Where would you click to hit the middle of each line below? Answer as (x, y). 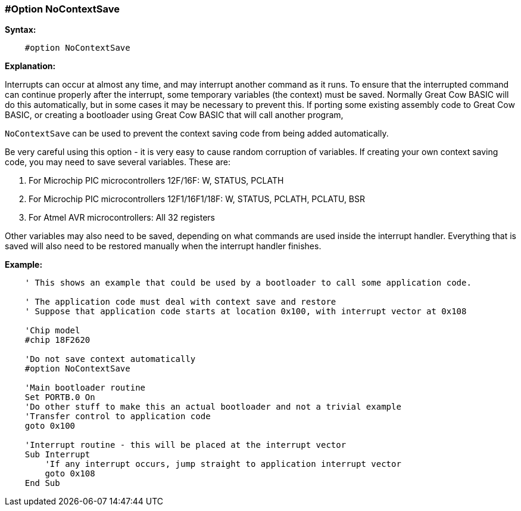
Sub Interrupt (57, 455)
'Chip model (52, 331)
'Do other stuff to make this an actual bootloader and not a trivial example (213, 407)
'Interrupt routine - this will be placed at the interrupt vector (185, 445)
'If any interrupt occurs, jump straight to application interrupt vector (223, 464)
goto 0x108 (70, 474)
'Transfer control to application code (118, 416)
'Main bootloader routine (85, 388)
